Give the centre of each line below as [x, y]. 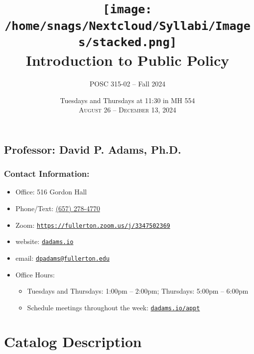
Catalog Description [73, 341]
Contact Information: [47, 174]
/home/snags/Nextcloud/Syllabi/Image [127, 26]
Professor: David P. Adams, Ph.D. [93, 149]
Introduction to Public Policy [127, 60]
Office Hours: [35, 274]
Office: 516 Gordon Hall [51, 192]
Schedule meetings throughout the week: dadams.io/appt [114, 307]
